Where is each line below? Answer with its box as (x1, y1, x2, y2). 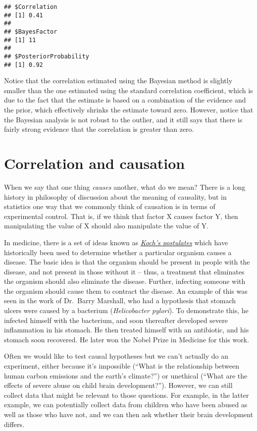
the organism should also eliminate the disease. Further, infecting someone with (4, 276, 246, 286)
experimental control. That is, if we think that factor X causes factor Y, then (4, 211, 238, 221)
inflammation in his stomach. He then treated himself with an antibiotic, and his (4, 324, 249, 335)
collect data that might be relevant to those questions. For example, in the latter (4, 389, 249, 400)
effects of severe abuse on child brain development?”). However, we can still (4, 380, 233, 390)
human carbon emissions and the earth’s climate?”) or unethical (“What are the (4, 370, 248, 380)
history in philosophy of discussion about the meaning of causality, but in (4, 191, 227, 202)
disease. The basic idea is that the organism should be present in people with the (4, 257, 250, 267)
